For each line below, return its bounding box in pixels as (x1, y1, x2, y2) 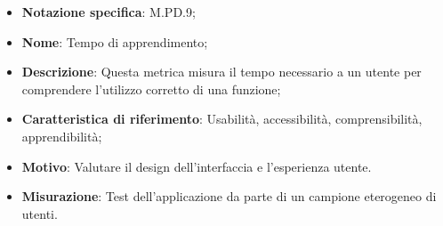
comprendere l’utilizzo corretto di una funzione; (21, 79, 281, 98)
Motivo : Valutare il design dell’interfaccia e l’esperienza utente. (21, 157, 372, 175)
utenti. (21, 204, 58, 222)
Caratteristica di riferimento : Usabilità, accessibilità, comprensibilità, (21, 109, 423, 128)
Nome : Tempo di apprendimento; (21, 32, 208, 51)
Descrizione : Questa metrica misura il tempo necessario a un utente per (21, 62, 422, 81)
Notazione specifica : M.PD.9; (21, 3, 196, 20)
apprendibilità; (21, 126, 102, 145)
